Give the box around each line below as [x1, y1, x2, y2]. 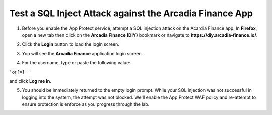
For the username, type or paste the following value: [22, 60, 130, 66]
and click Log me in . [9, 78, 51, 84]
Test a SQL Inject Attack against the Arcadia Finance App [9, 8, 253, 19]
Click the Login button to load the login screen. [22, 41, 119, 47]
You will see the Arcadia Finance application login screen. [22, 50, 143, 56]
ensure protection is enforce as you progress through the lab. [22, 101, 150, 107]
